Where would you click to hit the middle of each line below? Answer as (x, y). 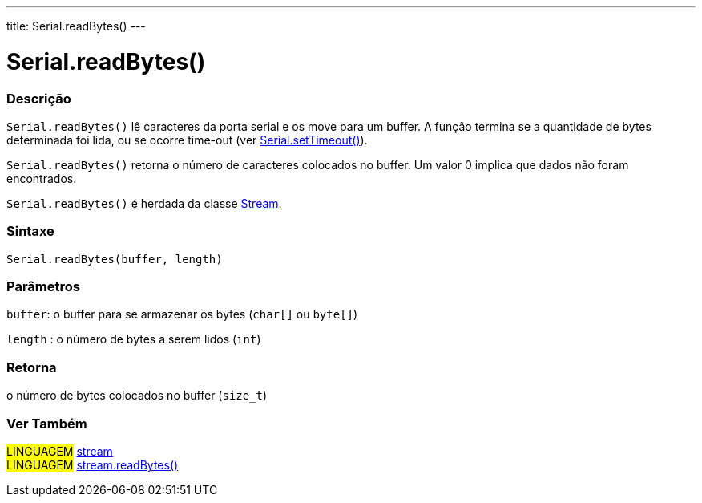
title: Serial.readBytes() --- (76, 26)
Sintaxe (30, 231)
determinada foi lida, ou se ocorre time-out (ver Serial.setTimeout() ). (187, 140)
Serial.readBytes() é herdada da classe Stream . (144, 203)
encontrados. (42, 178)
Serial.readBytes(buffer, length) (115, 259)
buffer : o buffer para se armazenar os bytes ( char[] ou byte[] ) (182, 314)
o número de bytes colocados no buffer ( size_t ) (137, 396)
